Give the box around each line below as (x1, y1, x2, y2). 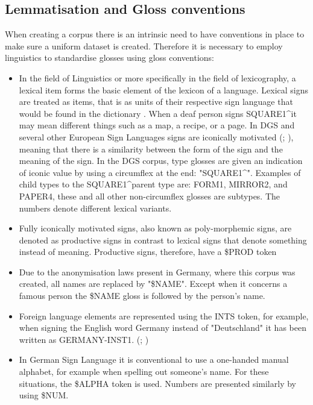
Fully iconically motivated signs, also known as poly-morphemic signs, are (19, 222, 292, 234)
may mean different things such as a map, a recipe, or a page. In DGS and (19, 119, 295, 131)
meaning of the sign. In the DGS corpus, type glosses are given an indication (19, 154, 303, 167)
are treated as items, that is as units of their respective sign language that (19, 95, 293, 108)
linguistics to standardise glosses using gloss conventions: (5, 51, 214, 64)
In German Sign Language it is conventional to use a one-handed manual (19, 353, 289, 366)
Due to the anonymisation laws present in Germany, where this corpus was (19, 265, 296, 278)
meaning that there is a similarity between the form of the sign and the (19, 142, 283, 155)
